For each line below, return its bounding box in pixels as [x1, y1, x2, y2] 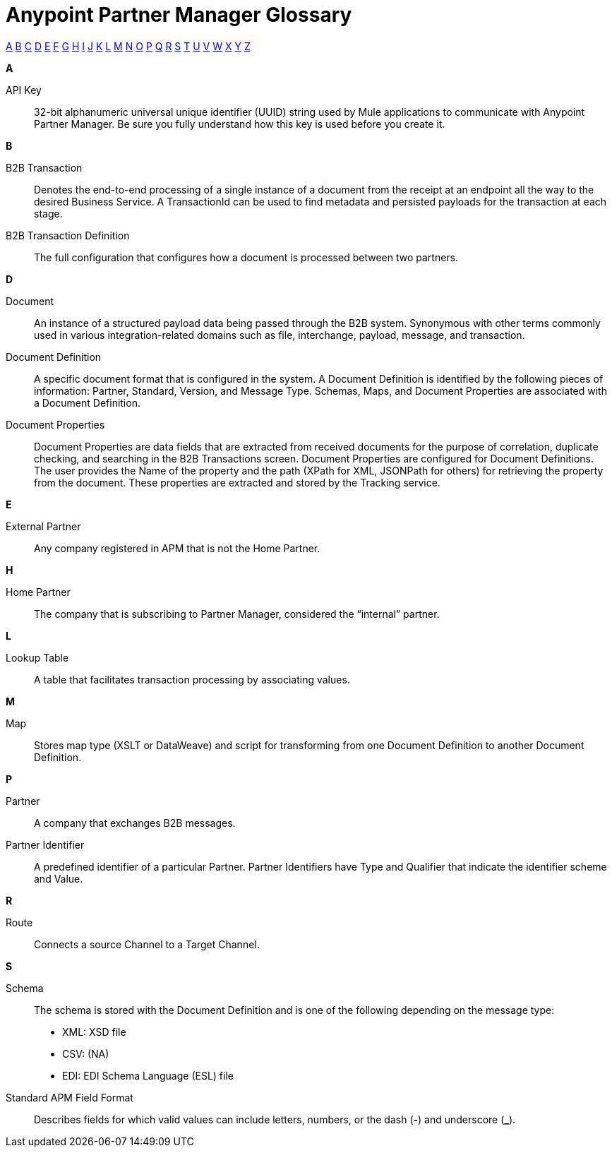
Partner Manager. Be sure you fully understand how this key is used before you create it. [34, 117, 445, 130]
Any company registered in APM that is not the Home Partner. [34, 542, 320, 554]
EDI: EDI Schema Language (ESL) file [62, 1069, 234, 1082]
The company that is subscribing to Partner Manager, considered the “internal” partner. [34, 607, 440, 620]
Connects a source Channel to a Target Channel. [34, 938, 260, 950]
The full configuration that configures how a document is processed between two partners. [34, 251, 459, 263]
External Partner [6, 520, 81, 532]
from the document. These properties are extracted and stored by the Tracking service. [34, 476, 440, 489]
